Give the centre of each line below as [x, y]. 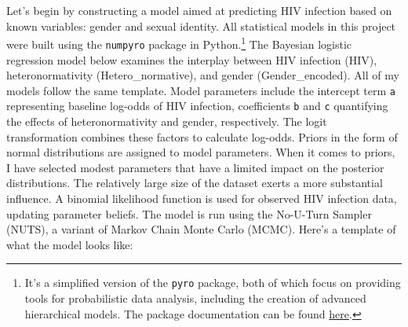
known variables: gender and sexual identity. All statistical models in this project [201, 26]
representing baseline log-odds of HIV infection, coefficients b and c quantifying [197, 106]
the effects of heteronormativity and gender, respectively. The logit [167, 121]
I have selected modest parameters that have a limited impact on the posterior [195, 167]
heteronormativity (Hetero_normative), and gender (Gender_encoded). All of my [203, 75]
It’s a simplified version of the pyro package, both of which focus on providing [213, 283]
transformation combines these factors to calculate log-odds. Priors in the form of [202, 136]
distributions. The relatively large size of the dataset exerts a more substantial [195, 183]
